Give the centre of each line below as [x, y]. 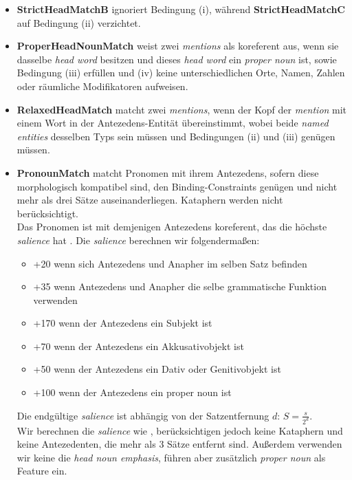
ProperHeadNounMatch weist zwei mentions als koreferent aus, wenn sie [178, 46]
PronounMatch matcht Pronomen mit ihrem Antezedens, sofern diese [168, 172]
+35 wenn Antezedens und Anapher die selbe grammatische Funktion [180, 286]
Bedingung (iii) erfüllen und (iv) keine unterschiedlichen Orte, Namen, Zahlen [181, 73]
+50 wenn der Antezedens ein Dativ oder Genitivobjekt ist [157, 369]
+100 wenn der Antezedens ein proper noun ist [132, 392]
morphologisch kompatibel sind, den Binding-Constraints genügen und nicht [177, 186]
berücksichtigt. [47, 213]
